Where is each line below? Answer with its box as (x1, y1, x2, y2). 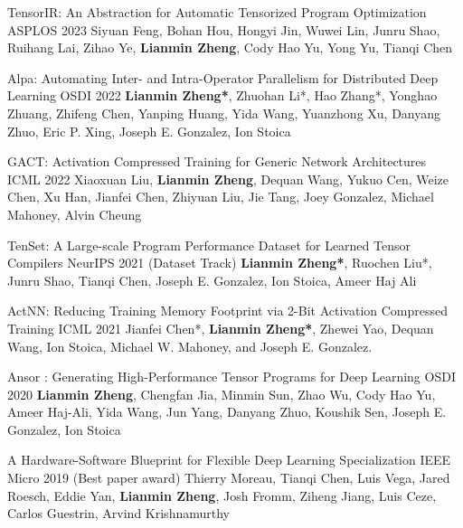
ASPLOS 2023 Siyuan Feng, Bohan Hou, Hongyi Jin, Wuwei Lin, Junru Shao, (7, 20, 440, 39)
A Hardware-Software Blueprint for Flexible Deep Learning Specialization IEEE (7, 450, 451, 469)
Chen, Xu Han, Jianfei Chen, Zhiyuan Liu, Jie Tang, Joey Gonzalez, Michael (7, 187, 434, 206)
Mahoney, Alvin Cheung (7, 204, 142, 223)
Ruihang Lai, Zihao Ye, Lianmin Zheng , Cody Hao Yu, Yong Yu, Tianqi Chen (7, 38, 453, 57)
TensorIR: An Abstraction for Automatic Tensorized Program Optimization (7, 3, 427, 21)
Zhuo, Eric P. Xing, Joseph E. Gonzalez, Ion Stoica (7, 121, 291, 140)
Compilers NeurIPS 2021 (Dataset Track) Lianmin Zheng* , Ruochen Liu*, (7, 253, 432, 272)
